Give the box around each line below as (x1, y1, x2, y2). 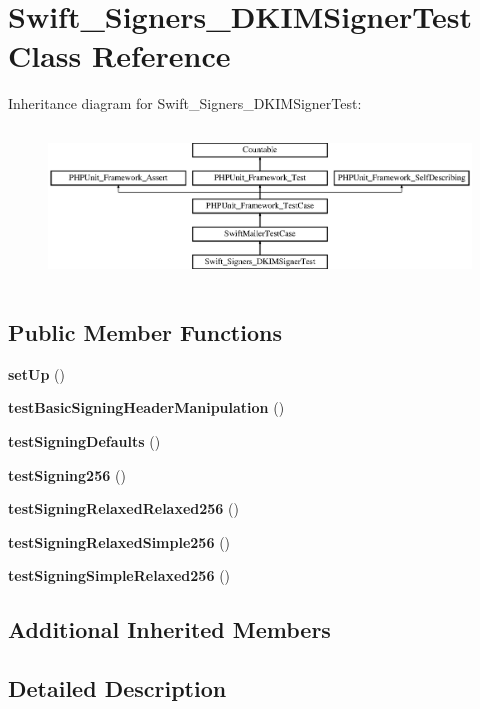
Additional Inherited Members (8, 614, 331, 645)
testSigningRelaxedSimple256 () (8, 531, 231, 552)
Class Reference (8, 35, 231, 76)
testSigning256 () (8, 464, 126, 485)
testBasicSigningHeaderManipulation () (8, 397, 285, 418)
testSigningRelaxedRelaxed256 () (8, 498, 239, 519)
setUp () (8, 363, 65, 384)
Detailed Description (8, 673, 227, 704)
